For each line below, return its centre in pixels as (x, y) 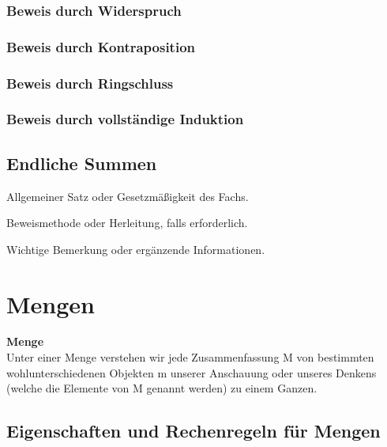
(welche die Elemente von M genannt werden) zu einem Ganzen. (162, 388)
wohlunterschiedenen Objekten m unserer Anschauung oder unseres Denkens (192, 372)
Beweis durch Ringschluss (90, 83)
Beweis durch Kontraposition (101, 46)
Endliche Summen (82, 163)
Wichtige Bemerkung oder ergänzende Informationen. (136, 249)
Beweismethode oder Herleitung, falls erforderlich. (127, 223)
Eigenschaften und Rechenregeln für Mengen (193, 431)
